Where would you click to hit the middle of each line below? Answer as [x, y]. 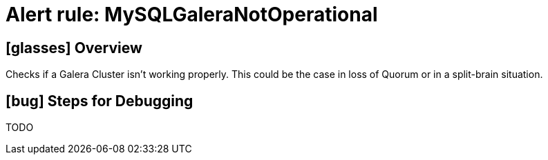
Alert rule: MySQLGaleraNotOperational [192, 14]
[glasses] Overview [74, 48]
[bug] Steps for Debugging [100, 101]
